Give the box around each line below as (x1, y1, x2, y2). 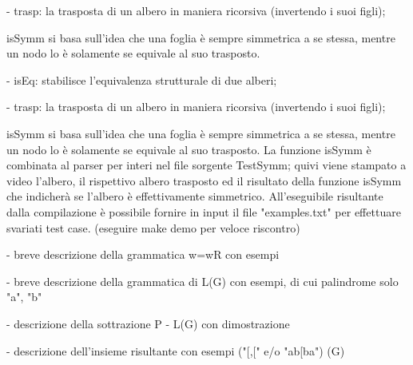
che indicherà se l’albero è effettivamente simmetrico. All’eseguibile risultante (6, 188, 383, 204)
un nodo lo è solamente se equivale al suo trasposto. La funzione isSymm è (6, 141, 371, 157)
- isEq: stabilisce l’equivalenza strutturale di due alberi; (6, 71, 277, 88)
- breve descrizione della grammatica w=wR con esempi (6, 246, 280, 263)
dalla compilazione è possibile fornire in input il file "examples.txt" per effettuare (6, 203, 401, 220)
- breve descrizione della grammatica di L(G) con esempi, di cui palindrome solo (6, 272, 399, 289)
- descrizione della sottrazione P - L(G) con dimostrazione (6, 315, 290, 331)
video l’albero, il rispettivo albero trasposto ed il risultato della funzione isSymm (6, 172, 402, 188)
